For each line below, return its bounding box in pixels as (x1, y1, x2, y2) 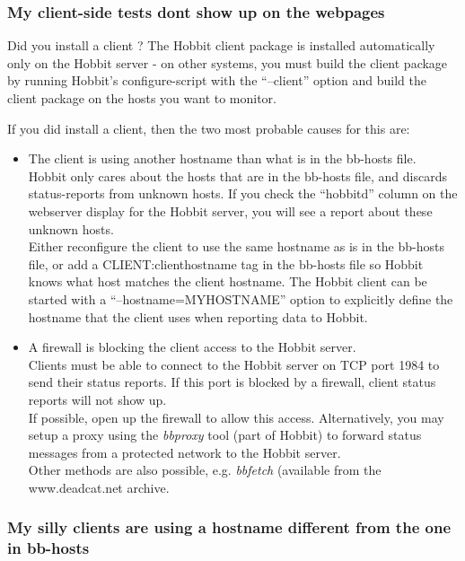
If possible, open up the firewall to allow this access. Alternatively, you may (28, 408, 444, 426)
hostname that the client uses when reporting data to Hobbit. (28, 307, 368, 326)
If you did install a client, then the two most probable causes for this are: (7, 118, 410, 137)
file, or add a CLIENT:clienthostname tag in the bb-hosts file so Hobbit (28, 254, 424, 273)
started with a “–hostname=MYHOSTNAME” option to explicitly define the (28, 289, 453, 308)
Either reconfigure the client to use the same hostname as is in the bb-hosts (28, 237, 444, 256)
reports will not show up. (28, 390, 167, 408)
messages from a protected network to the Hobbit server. (28, 443, 341, 461)
